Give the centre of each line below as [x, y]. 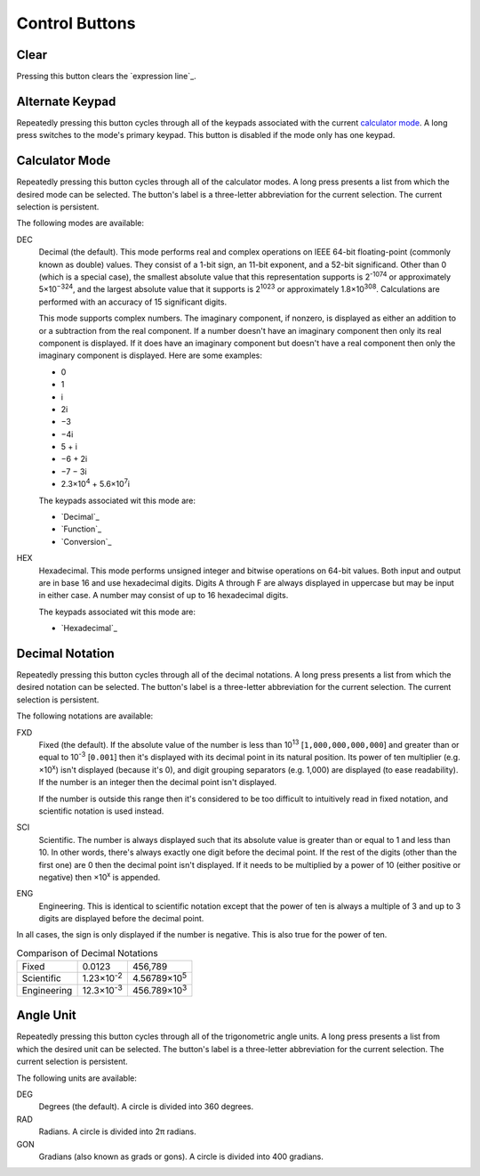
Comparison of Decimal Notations [88, 953]
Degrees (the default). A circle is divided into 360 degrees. [146, 1107]
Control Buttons [76, 23]
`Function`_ [81, 529]
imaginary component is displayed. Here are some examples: [150, 355]
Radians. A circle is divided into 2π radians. [117, 1131]
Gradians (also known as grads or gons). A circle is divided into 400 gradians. [181, 1156]
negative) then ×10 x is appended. [100, 876]
